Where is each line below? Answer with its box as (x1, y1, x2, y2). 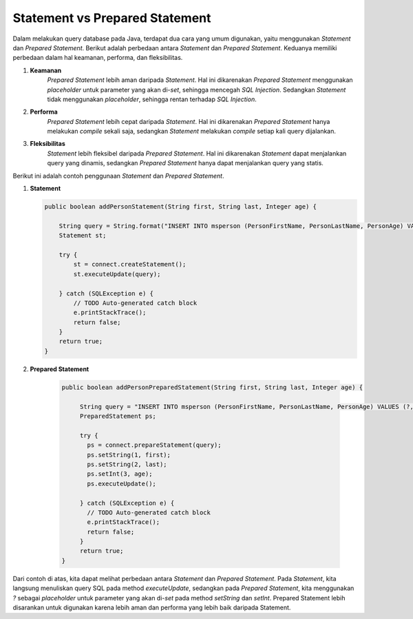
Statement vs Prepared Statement (12, 10, 211, 25)
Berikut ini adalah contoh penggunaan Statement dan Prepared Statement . (12, 171, 224, 180)
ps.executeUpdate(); (87, 479, 156, 487)
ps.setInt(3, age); (87, 470, 153, 478)
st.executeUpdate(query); (73, 270, 161, 278)
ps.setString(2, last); (87, 460, 168, 468)
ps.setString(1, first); (87, 451, 171, 459)
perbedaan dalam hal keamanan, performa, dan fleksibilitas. (12, 54, 183, 62)
